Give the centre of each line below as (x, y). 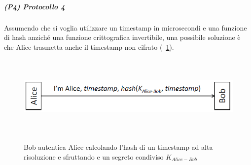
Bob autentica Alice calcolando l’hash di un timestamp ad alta (118, 147)
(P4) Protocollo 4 (35, 6)
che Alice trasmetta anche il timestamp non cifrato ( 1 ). (89, 47)
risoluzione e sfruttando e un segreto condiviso (94, 156)
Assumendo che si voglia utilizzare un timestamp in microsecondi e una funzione (125, 27)
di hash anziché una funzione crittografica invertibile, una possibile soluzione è (122, 37)
